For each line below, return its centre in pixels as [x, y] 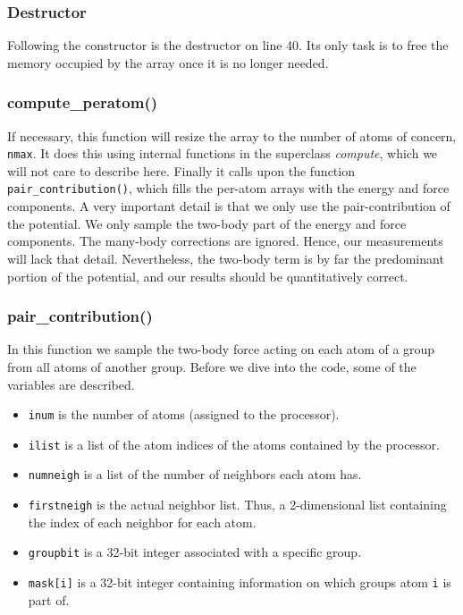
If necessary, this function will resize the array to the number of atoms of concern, [232, 135]
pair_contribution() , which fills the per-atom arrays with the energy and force [228, 188]
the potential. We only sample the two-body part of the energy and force [207, 223]
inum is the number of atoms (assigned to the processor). [184, 414]
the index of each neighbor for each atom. [142, 522]
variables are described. [71, 384]
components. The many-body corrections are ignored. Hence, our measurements [225, 241]
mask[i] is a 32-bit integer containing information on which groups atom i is [240, 581]
